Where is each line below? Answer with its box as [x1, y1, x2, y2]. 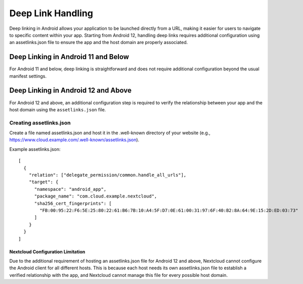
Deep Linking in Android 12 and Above [9, 86, 132, 95]
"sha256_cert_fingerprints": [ [34, 200, 112, 206]
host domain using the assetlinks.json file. [9, 106, 106, 112]
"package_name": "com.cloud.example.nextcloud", [34, 193, 157, 199]
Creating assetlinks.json [9, 119, 71, 126]
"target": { [28, 179, 59, 185]
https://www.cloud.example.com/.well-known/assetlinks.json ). [9, 137, 140, 143]
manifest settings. [9, 73, 47, 79]
